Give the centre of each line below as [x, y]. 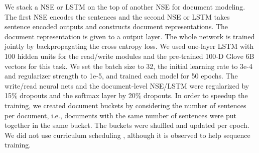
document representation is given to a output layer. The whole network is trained [130, 36]
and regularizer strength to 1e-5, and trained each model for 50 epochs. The [121, 76]
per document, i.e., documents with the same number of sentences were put [120, 115]
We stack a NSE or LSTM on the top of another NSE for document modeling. [125, 7]
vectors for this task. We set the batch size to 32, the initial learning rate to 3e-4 [128, 66]
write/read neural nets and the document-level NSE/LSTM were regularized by [127, 85]
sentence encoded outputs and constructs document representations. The [116, 26]
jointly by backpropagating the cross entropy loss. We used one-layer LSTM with [129, 46]
